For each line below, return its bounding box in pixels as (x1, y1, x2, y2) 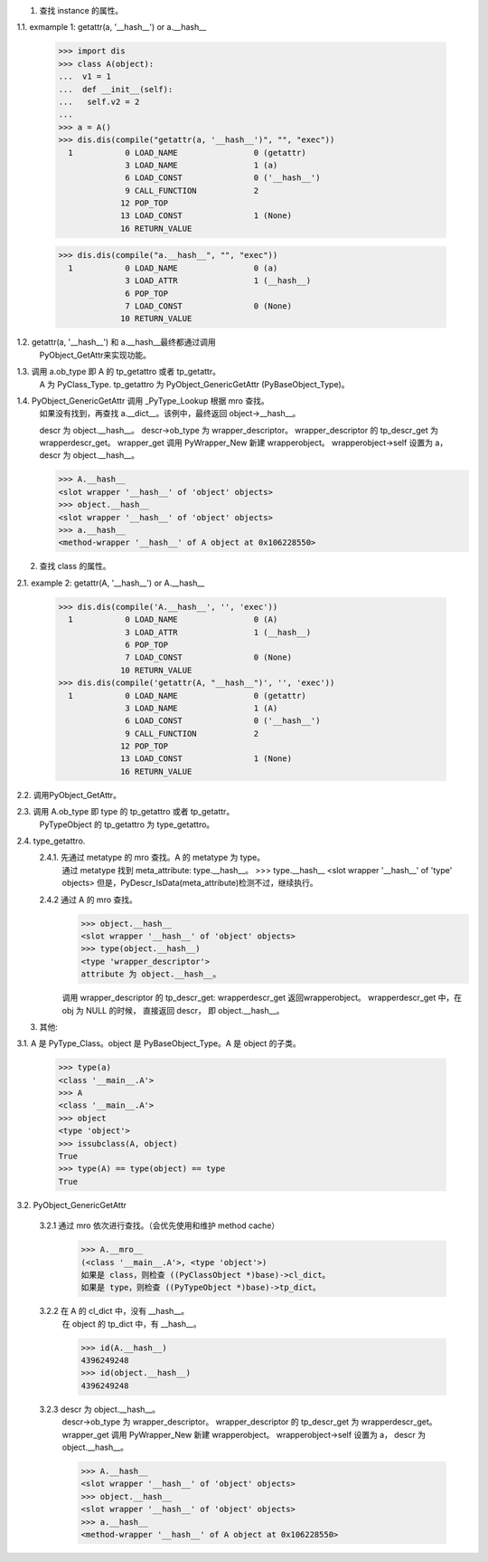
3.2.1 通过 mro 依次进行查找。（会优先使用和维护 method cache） (39, 1220, 280, 1231)
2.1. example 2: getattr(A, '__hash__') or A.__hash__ (16, 577, 205, 588)
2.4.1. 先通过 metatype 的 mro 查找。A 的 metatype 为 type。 (39, 852, 266, 863)
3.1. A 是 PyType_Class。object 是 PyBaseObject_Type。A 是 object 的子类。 (16, 1038, 302, 1049)
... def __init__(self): (58, 84, 174, 94)
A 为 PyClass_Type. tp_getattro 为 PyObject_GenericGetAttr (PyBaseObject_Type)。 (39, 378, 350, 389)
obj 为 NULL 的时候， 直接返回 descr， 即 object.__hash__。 (61, 1005, 285, 1015)
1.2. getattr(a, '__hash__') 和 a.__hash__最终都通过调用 (16, 337, 216, 348)
